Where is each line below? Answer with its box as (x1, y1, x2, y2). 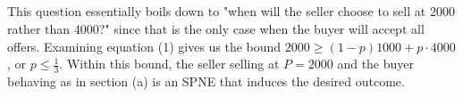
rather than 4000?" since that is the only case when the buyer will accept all (7, 19, 425, 37)
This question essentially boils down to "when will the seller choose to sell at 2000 (7, 2, 455, 20)
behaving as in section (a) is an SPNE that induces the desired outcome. (7, 72, 405, 90)
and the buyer (337, 54, 415, 73)
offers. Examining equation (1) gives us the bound (7, 36, 282, 55)
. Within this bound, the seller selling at (59, 54, 280, 73)
